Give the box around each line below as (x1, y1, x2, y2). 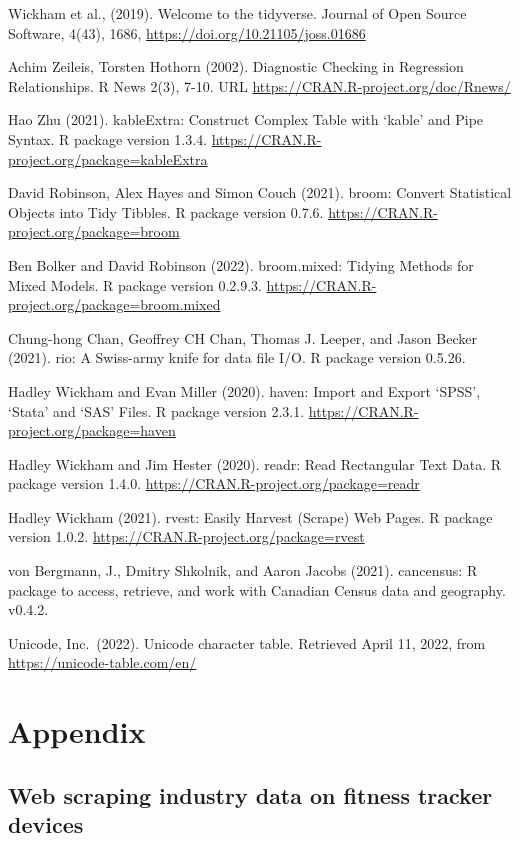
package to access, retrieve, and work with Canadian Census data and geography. (8, 579, 506, 600)
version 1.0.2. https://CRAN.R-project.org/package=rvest (8, 526, 365, 547)
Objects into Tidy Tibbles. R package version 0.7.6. (8, 201, 324, 222)
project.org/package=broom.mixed (8, 294, 221, 315)
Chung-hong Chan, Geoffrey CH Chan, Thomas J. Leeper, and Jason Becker (8, 327, 477, 348)
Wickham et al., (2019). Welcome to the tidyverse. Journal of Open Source (8, 3, 467, 23)
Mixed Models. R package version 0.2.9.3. (8, 274, 262, 295)
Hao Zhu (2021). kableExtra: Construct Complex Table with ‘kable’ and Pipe (8, 109, 484, 130)
